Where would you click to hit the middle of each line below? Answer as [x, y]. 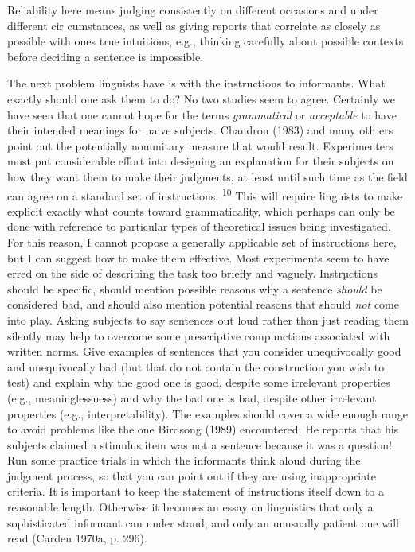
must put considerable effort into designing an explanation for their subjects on [201, 161]
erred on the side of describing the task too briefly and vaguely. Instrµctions [192, 273]
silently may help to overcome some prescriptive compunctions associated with [199, 335]
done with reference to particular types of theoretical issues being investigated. [199, 226]
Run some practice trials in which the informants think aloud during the [184, 460]
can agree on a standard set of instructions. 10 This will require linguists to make [205, 194]
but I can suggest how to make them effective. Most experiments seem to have [198, 257]
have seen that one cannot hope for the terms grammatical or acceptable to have [202, 114]
